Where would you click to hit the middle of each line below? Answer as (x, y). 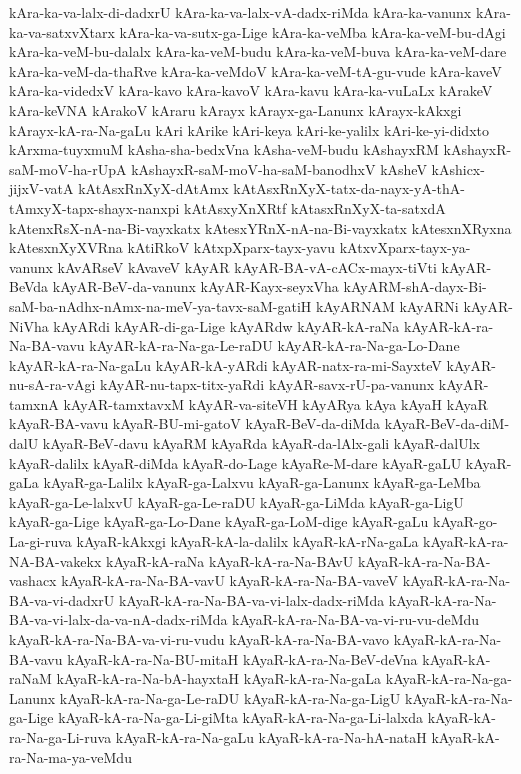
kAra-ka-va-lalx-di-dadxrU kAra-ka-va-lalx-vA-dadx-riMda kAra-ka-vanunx (240, 12)
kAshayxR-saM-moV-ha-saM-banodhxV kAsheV (279, 168)
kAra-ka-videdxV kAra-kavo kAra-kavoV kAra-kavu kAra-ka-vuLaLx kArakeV (251, 90)
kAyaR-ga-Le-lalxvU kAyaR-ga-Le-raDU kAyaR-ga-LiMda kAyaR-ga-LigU (236, 501)
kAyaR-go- (465, 521)
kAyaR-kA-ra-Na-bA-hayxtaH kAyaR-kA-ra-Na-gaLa (219, 678)
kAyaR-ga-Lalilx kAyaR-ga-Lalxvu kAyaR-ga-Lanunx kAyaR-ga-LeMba (262, 482)
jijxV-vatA (41, 188)
